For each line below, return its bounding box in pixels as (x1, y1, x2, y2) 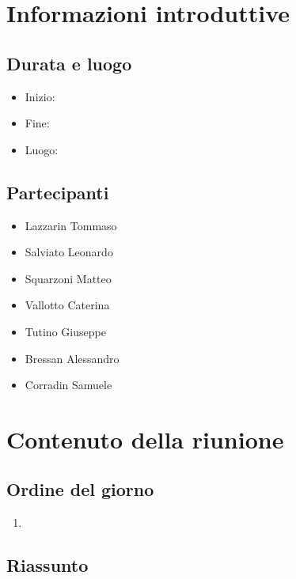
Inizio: (25, 88, 55, 104)
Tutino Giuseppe (25, 323, 106, 339)
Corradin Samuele (25, 377, 112, 393)
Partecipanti (6, 180, 109, 204)
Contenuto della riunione (6, 422, 284, 455)
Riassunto (6, 553, 89, 577)
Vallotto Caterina (25, 297, 110, 313)
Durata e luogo (6, 51, 132, 75)
